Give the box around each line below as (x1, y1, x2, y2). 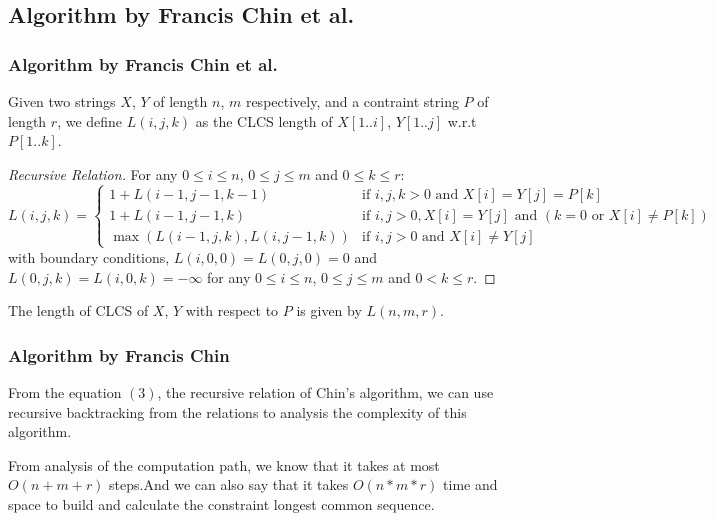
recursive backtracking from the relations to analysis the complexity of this (8, 401, 467, 422)
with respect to (185, 300, 279, 321)
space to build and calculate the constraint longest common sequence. (8, 493, 435, 514)
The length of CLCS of (8, 300, 149, 321)
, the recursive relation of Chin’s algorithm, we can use (157, 381, 494, 402)
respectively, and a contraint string (245, 91, 459, 111)
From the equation (8, 381, 122, 402)
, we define (57, 110, 123, 131)
